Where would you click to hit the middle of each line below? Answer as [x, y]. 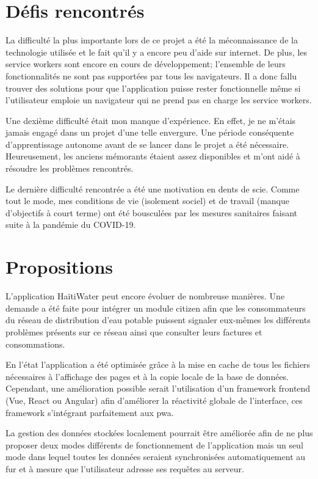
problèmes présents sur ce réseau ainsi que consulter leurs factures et [134, 331]
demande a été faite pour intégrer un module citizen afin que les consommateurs [156, 308]
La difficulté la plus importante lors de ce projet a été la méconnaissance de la [152, 40]
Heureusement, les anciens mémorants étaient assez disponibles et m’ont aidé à [153, 156]
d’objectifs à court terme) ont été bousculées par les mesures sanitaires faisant [152, 212]
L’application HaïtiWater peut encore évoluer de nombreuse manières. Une [145, 296]
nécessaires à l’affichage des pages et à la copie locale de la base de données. [147, 376]
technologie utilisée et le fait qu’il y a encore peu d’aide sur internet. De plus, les [157, 52]
